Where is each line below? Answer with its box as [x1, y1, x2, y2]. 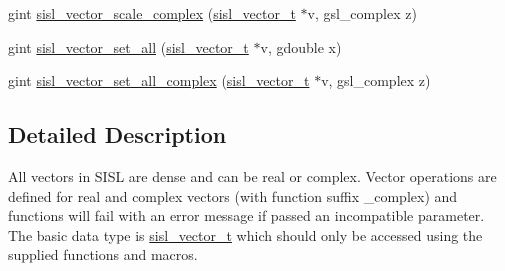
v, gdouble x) [260, 36, 342, 57]
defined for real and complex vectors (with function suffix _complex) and [8, 185, 458, 206]
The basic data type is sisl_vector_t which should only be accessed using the [8, 224, 483, 245]
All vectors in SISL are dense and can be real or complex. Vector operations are [8, 165, 497, 186]
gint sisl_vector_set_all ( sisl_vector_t [8, 36, 249, 57]
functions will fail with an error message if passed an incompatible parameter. [8, 205, 485, 226]
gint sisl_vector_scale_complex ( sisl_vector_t [8, 3, 296, 23]
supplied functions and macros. [8, 244, 198, 265]
